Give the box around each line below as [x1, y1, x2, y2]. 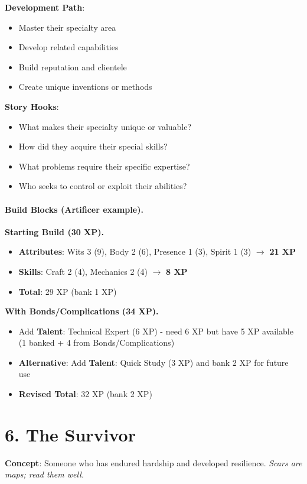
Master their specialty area [18, 21, 116, 33]
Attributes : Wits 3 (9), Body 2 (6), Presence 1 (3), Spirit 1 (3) [18, 245, 252, 258]
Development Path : [5, 1, 85, 13]
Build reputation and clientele [18, 60, 127, 73]
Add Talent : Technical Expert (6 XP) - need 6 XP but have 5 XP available [18, 324, 293, 337]
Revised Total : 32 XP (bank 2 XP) [18, 388, 152, 400]
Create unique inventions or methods [18, 80, 152, 93]
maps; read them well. [5, 468, 84, 480]
